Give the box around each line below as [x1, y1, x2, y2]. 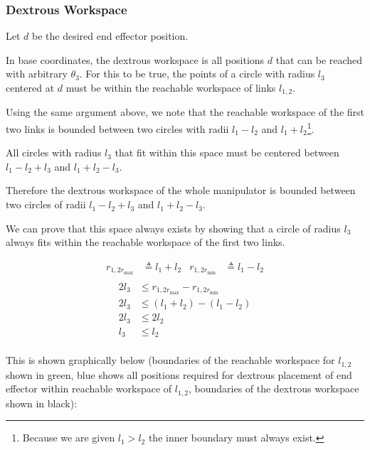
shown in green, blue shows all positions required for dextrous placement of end [6, 367, 352, 382]
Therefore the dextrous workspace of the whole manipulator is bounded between [6, 183, 356, 198]
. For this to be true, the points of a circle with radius [79, 66, 315, 81]
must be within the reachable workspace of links [65, 80, 276, 95]
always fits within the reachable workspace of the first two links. [6, 235, 285, 250]
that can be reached [275, 52, 363, 67]
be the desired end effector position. [32, 28, 189, 43]
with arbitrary [6, 66, 68, 81]
